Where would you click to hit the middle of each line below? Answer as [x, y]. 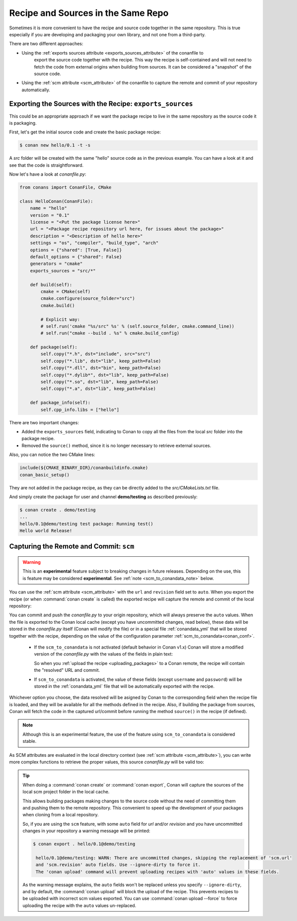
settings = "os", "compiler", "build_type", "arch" [94, 243]
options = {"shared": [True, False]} [76, 250]
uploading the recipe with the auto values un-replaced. [79, 905]
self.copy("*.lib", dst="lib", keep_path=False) [101, 361]
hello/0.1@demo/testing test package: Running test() [86, 524]
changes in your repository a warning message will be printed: [86, 831]
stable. [30, 741]
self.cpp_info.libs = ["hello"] [80, 410]
